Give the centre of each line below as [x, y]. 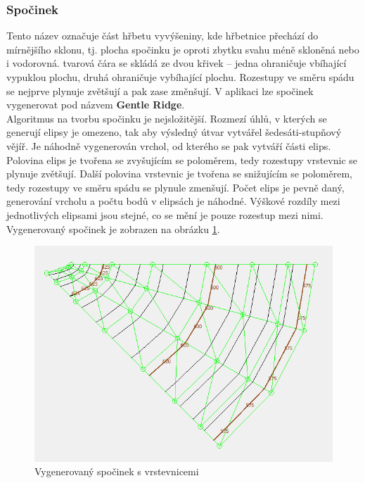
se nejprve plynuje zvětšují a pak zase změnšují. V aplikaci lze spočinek [160, 90]
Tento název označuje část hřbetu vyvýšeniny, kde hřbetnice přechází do [162, 36]
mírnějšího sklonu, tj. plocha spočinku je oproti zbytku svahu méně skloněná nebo [183, 49]
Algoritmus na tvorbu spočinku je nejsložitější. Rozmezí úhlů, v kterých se [167, 118]
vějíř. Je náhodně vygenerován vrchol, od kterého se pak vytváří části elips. [169, 145]
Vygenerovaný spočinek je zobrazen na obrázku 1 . [113, 228]
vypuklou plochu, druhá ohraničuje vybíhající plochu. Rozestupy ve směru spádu [180, 77]
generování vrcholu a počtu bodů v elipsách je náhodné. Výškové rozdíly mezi [173, 201]
